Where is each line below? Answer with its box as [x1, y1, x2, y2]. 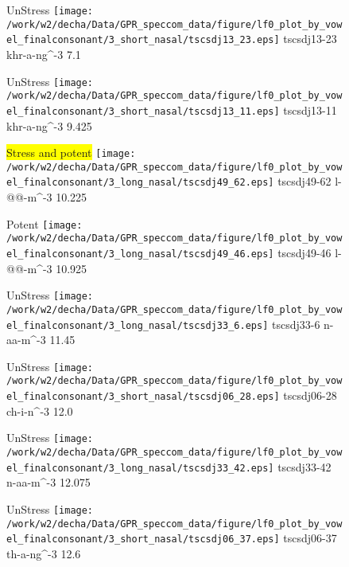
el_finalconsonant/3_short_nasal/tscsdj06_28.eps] [6, 391, 280, 403]
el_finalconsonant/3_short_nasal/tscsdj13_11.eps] [6, 105, 280, 117]
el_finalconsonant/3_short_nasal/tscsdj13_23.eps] [6, 34, 280, 46]
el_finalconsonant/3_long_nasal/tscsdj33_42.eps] [6, 462, 274, 474]
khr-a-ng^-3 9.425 [6, 117, 92, 134]
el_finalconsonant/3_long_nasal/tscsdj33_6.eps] [6, 319, 269, 331]
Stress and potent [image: [6, 144, 136, 161]
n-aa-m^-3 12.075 [6, 474, 91, 491]
